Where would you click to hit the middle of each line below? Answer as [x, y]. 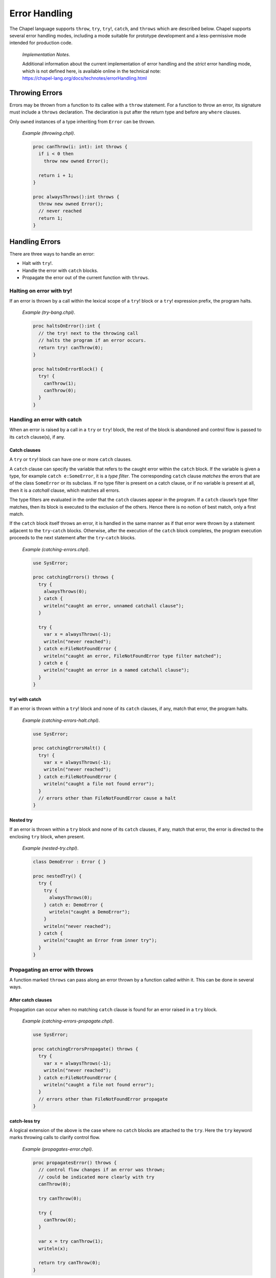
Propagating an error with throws [52, 970]
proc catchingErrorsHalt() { [70, 748]
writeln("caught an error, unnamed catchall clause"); [114, 606]
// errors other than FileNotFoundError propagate [103, 1099]
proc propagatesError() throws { [75, 1162]
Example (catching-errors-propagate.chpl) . [68, 1021]
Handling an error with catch [45, 420]
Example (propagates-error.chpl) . [58, 1149]
